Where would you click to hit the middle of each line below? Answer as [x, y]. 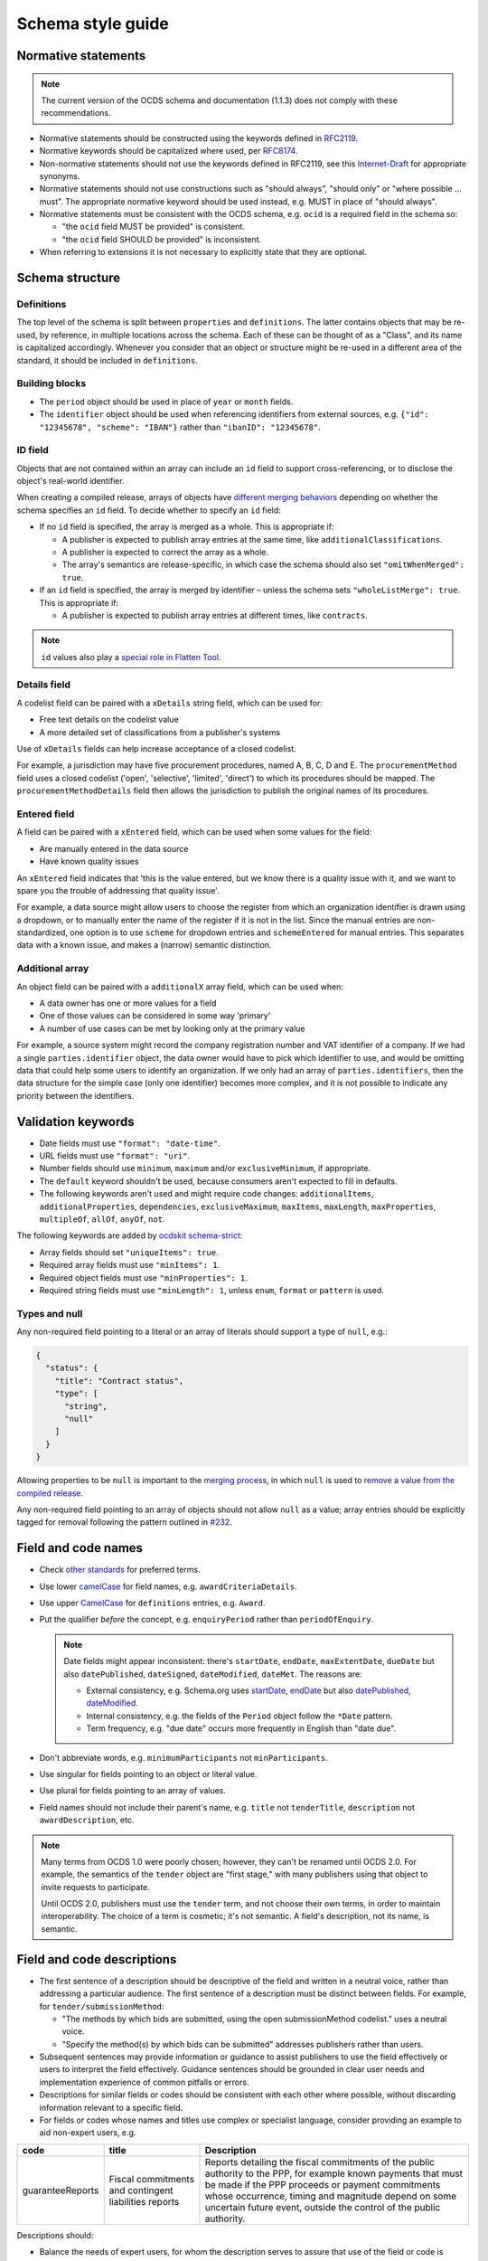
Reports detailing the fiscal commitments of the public [320, 2162]
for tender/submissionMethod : [102, 2006]
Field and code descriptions [97, 1959]
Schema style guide [93, 24]
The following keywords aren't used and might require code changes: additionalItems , [206, 1194]
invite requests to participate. [96, 1887]
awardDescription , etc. [87, 1820]
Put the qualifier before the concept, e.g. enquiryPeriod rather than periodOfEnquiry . [206, 1620]
